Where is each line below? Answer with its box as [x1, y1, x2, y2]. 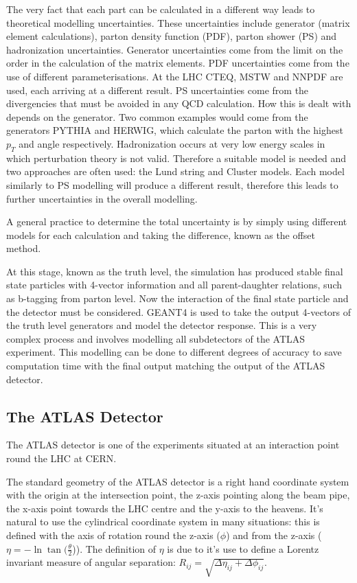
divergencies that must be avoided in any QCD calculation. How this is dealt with [6, 96, 352, 111]
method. [6, 241, 41, 255]
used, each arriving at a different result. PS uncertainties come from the [6, 82, 309, 97]
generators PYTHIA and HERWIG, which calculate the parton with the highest [6, 123, 343, 137]
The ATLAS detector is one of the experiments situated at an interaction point [6, 437, 340, 452]
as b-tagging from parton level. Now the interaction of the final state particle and [6, 291, 349, 306]
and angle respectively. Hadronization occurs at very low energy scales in [19, 136, 325, 150]
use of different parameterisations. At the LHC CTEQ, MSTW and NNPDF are [6, 69, 343, 83]
